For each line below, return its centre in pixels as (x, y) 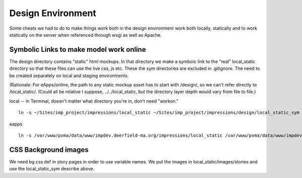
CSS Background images (49, 150)
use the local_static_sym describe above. (52, 169)
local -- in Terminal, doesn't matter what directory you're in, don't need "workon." (94, 101)
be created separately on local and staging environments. (69, 75)
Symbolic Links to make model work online (78, 50)
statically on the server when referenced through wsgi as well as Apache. (86, 35)
